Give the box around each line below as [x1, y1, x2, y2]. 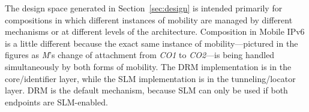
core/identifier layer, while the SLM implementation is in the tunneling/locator [5, 72, 296, 84]
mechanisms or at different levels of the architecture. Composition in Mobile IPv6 [5, 25, 305, 38]
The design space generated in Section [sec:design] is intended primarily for [5, 2, 283, 14]
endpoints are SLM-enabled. [5, 95, 108, 108]
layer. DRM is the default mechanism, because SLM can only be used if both [5, 84, 288, 96]
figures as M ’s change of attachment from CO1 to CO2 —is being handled [5, 49, 275, 61]
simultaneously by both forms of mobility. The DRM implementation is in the [5, 60, 292, 72]
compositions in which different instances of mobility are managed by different [5, 13, 293, 26]
